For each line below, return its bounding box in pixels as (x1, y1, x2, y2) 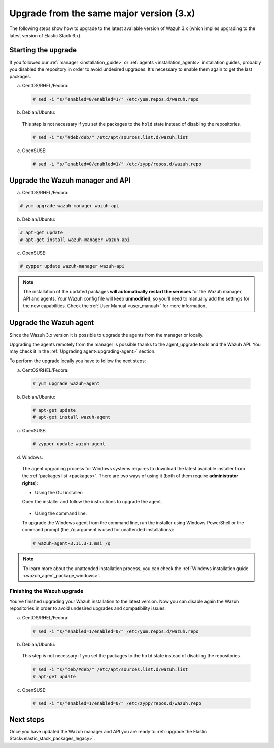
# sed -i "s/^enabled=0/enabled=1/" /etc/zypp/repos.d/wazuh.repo (32, 161, 201, 167)
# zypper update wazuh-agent (32, 441, 106, 447)
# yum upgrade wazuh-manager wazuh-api (20, 203, 119, 208)
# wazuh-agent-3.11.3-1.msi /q (32, 541, 111, 546)
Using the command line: (35, 510, 87, 516)
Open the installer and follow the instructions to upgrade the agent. (22, 499, 162, 505)
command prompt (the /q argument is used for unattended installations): (22, 527, 175, 533)
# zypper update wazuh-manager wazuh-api (20, 263, 125, 270)
